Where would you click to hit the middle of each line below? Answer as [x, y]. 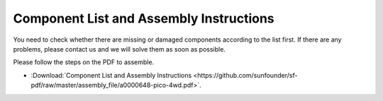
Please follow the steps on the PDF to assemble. [84, 62]
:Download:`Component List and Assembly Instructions [111, 75]
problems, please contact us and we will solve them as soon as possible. [120, 49]
